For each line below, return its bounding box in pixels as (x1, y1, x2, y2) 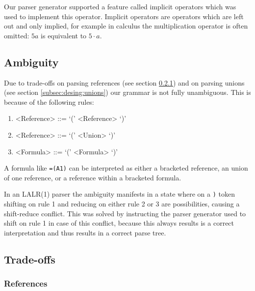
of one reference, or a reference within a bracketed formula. (4, 172, 181, 182)
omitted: (4, 30, 29, 40)
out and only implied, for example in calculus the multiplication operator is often (4, 21, 248, 31)
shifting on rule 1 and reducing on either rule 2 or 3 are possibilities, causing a (4, 199, 240, 209)
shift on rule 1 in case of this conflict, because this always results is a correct (4, 218, 234, 228)
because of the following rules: (4, 96, 94, 107)
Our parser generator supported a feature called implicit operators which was (4, 1, 236, 11)
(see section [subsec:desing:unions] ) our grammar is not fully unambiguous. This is (4, 87, 251, 97)
